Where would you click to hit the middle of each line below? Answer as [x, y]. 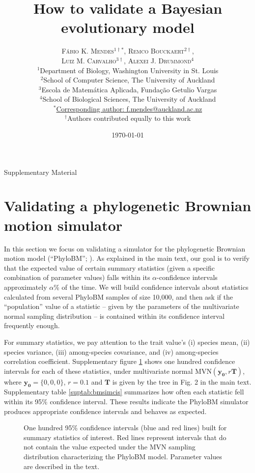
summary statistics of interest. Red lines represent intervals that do [125, 437]
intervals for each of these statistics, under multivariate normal [99, 371]
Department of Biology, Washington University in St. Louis [129, 70]
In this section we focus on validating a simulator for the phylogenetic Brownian [125, 248]
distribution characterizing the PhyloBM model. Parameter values [123, 457]
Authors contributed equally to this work [129, 118]
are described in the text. [62, 466]
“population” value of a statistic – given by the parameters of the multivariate [122, 306]
